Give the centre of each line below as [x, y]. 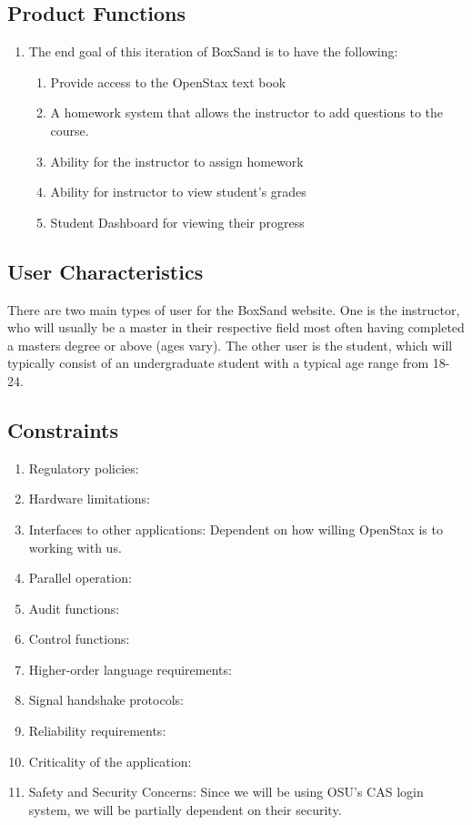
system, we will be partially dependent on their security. [185, 809]
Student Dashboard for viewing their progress [177, 222]
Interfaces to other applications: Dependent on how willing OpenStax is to [236, 529]
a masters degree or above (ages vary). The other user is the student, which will [230, 345]
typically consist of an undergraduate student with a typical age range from [218, 363]
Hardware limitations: [89, 499]
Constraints [63, 429]
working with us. [75, 547]
